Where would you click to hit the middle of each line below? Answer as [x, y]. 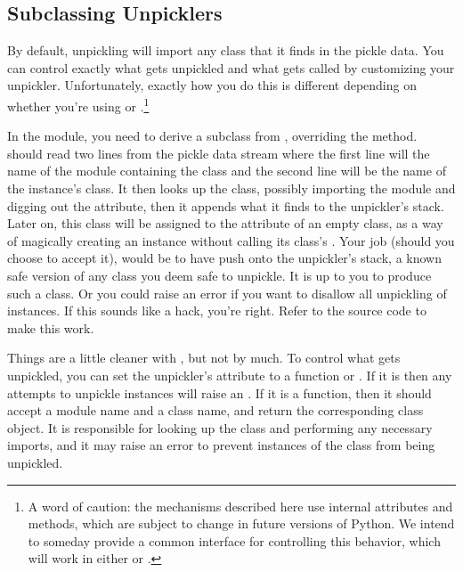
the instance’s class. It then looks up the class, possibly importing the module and [231, 188]
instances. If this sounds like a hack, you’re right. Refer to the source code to [217, 311]
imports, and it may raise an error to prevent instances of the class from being [221, 445]
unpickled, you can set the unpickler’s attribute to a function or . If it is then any [230, 375]
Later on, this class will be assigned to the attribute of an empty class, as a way [225, 223]
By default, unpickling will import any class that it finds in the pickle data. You [226, 50]
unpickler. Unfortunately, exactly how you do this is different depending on [212, 85]
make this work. [51, 327]
